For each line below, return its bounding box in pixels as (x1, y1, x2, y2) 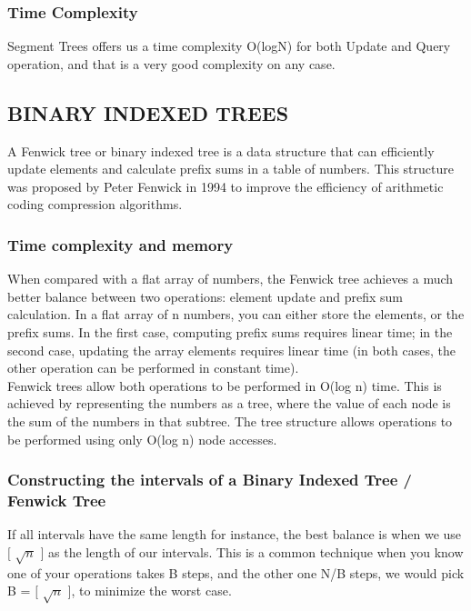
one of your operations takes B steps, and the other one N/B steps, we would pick (7, 563, 465, 582)
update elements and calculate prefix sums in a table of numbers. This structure (7, 159, 454, 178)
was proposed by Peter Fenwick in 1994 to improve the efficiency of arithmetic (7, 176, 444, 195)
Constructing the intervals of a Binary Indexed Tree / (7, 468, 412, 491)
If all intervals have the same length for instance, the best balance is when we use (7, 525, 462, 544)
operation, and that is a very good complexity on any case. (7, 54, 336, 73)
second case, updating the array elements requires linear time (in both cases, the (7, 340, 456, 359)
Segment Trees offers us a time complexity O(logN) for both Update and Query (7, 36, 451, 55)
